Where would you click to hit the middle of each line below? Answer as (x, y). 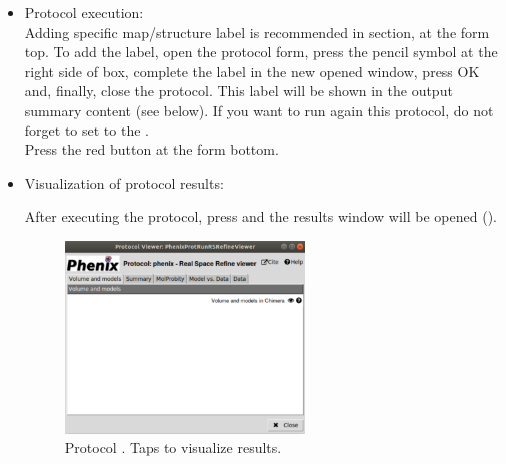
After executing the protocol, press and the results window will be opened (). (260, 216)
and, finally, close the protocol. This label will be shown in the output (238, 90)
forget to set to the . (86, 129)
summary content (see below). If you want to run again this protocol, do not (259, 109)
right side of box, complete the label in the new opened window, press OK (252, 70)
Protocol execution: (84, 12)
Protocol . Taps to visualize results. (173, 447)
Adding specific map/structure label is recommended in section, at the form (257, 31)
